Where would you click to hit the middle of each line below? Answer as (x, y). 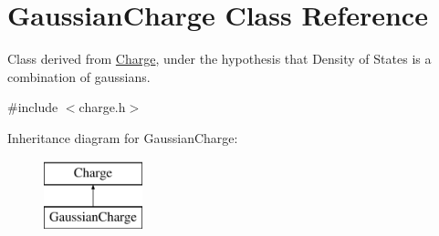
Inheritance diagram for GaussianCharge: (123, 137)
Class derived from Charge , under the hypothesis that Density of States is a (219, 59)
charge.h (102, 107)
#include (33, 107)
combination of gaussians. (79, 76)
